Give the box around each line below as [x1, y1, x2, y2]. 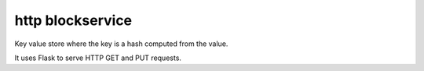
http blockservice [14, 12, 133, 29]
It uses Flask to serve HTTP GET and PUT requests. [14, 53, 182, 62]
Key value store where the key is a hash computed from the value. [14, 39, 228, 48]
